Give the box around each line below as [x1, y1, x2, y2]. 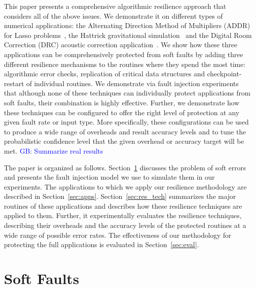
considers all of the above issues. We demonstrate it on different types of [4, 10, 223, 21]
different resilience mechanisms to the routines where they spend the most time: [4, 59, 246, 69]
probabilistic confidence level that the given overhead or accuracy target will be [4, 136, 244, 146]
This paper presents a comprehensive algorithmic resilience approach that [4, 1, 226, 11]
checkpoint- [207, 68, 242, 79]
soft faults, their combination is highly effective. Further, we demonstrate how [4, 97, 240, 107]
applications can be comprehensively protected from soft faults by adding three [4, 49, 243, 59]
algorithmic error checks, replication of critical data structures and [4, 68, 205, 79]
